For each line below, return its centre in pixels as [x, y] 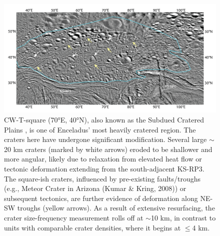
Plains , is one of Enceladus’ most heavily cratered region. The [100, 129]
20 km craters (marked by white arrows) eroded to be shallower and [108, 149]
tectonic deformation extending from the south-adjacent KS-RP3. [104, 168]
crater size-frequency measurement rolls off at [74, 217]
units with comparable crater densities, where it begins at [92, 227]
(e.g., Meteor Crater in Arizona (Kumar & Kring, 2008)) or [95, 188]
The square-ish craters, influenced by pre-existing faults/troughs [102, 178]
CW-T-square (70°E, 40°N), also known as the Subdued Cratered [104, 119]
